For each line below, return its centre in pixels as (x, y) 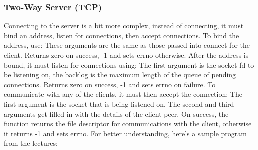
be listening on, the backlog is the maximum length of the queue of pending (120, 74)
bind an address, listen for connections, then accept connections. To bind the (122, 35)
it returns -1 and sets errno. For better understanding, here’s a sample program (126, 133)
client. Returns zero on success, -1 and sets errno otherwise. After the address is (126, 55)
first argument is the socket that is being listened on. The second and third (119, 104)
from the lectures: (31, 143)
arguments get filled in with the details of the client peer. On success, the (116, 114)
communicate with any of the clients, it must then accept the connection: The (123, 94)
